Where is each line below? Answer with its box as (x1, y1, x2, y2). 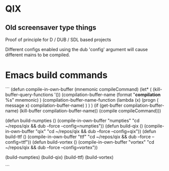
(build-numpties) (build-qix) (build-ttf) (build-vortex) (5, 154, 114, 160)
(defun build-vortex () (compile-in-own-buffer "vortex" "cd (32, 139, 155, 145)
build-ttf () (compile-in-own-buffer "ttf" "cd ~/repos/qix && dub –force (5, 134, 151, 140)
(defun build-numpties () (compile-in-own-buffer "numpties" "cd (5, 117, 140, 123)
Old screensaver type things (5, 23, 97, 32)
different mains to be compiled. (5, 52, 70, 58)
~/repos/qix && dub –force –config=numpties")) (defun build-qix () (5, 122, 143, 129)
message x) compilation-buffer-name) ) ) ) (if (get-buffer (5, 102, 123, 108)
